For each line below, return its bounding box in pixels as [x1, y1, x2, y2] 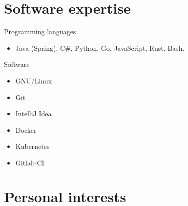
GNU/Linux [15, 75, 52, 85]
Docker [15, 124, 37, 135]
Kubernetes [15, 141, 50, 151]
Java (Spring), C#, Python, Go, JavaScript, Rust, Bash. [15, 42, 185, 53]
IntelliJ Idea [15, 108, 52, 119]
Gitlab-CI [15, 157, 44, 167]
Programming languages [4, 26, 76, 37]
